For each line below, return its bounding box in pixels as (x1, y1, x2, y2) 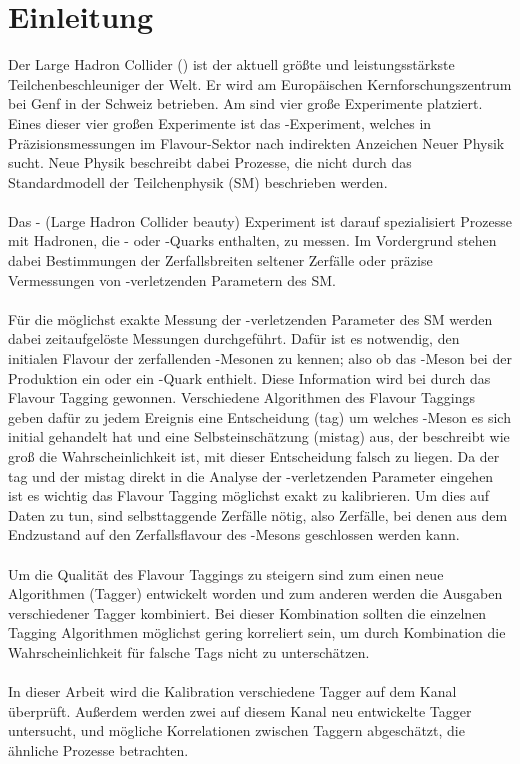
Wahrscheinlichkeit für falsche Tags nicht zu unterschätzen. (8, 641, 370, 662)
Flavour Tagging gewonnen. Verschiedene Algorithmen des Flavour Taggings (8, 387, 476, 408)
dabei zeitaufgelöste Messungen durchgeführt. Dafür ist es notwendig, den (8, 328, 460, 349)
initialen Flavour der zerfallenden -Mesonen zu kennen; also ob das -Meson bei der (8, 348, 512, 369)
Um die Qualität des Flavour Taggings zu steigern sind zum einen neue (8, 563, 444, 584)
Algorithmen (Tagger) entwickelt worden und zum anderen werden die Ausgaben (8, 583, 503, 604)
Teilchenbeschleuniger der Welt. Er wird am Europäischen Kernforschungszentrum (8, 73, 512, 94)
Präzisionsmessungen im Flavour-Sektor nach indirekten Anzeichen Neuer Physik (8, 132, 505, 153)
